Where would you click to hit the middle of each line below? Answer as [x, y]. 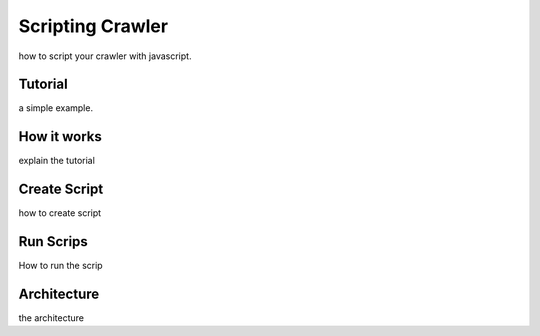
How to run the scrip [61, 266]
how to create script [60, 213]
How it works [60, 136]
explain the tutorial [56, 161]
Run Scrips [53, 241]
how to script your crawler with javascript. [105, 56]
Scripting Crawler [93, 26]
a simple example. [56, 108]
